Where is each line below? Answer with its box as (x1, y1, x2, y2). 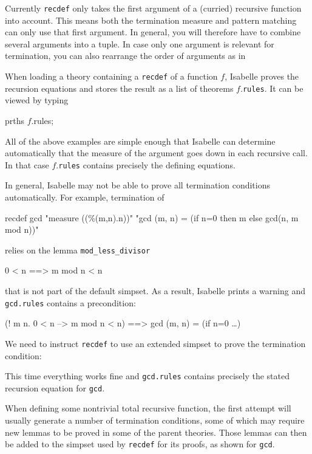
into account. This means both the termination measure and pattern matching (5, 13, 297, 26)
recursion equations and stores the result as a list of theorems (5, 81, 234, 94)
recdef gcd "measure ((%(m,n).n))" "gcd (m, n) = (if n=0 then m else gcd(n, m (5, 211, 299, 224)
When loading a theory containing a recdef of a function (5, 70, 218, 83)
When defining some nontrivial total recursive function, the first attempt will (5, 402, 291, 414)
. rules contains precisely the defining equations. (56, 158, 236, 171)
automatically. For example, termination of (5, 190, 164, 203)
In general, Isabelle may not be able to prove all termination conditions (5, 179, 270, 191)
